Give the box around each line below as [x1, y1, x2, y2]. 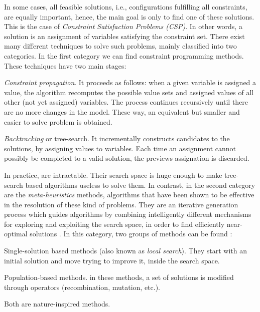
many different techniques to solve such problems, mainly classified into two [4, 41, 237, 51]
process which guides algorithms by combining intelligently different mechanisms [4, 209, 251, 219]
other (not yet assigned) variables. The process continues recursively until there [4, 97, 248, 107]
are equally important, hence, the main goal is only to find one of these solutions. [4, 11, 254, 22]
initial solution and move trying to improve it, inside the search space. [4, 255, 220, 265]
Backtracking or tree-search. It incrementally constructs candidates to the [4, 133, 230, 144]
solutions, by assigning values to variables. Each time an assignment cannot [4, 143, 236, 153]
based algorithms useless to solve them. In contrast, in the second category [25, 179, 255, 190]
